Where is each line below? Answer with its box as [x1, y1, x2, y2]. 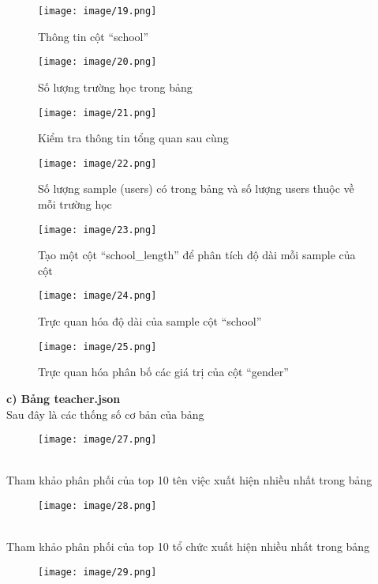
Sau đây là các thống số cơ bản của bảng [6, 405, 204, 422]
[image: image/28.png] [38, 499, 157, 511]
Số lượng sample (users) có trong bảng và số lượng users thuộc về [38, 180, 354, 197]
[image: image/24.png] [38, 290, 157, 302]
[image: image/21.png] [38, 107, 157, 119]
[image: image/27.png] [38, 434, 157, 446]
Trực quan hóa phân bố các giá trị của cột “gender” [38, 364, 289, 380]
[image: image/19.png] [38, 6, 157, 17]
